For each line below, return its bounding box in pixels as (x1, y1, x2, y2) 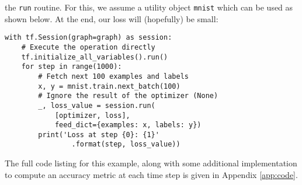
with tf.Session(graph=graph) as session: (5, 33, 172, 42)
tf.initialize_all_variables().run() (21, 53, 168, 61)
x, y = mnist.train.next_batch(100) (38, 82, 180, 90)
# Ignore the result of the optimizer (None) (38, 92, 218, 100)
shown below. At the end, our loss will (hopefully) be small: (5, 12, 218, 25)
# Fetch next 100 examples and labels (38, 72, 189, 81)
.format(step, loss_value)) (71, 140, 180, 149)
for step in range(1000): (21, 62, 122, 71)
